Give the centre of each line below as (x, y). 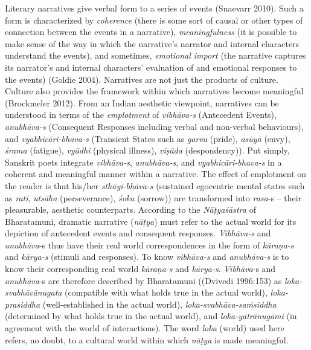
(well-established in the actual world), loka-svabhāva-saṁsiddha (159, 304)
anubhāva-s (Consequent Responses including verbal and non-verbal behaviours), (154, 126)
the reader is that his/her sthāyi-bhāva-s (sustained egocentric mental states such (155, 185)
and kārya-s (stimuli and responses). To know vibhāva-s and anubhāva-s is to (147, 257)
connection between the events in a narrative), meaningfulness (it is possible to (151, 32)
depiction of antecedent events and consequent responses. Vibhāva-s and (138, 233)
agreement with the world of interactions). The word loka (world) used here (145, 328)
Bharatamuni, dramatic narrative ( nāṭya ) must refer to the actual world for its (151, 221)
